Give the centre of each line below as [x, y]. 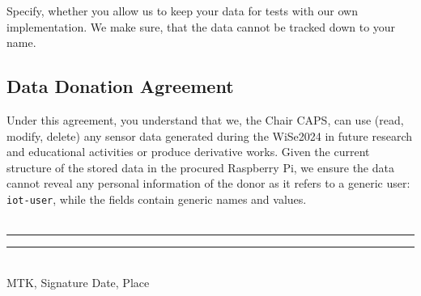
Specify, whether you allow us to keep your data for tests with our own [182, 11]
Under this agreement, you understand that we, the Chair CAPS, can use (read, [205, 119]
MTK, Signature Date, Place [78, 282]
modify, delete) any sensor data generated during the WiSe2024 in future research [209, 135]
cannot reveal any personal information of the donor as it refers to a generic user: [208, 183]
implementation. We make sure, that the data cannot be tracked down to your [201, 26]
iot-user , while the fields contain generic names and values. [157, 199]
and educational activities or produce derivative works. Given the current [188, 152]
